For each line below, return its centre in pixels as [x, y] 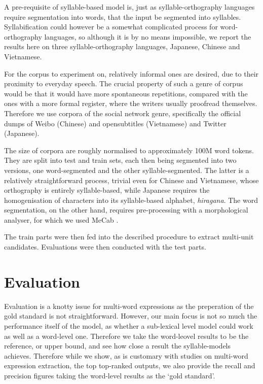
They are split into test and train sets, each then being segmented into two [120, 160]
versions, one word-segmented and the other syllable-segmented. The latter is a [127, 170]
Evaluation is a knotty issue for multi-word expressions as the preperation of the [129, 306]
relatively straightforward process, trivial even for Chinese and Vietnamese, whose [131, 180]
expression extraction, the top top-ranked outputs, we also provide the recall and [130, 365]
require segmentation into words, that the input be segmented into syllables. [123, 16]
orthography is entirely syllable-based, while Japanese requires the [107, 190]
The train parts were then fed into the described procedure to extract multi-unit [129, 237]
